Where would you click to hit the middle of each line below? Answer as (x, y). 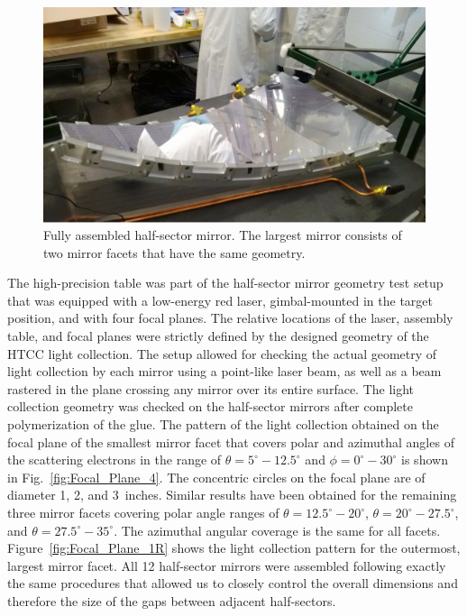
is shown (425, 460)
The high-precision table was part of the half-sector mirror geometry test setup (225, 283)
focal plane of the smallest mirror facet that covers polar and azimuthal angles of (231, 441)
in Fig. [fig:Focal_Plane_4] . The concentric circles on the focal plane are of (216, 477)
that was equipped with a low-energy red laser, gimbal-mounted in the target (220, 300)
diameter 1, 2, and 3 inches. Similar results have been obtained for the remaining (232, 495)
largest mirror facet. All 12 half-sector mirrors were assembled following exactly (227, 565)
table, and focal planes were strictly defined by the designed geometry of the (218, 336)
